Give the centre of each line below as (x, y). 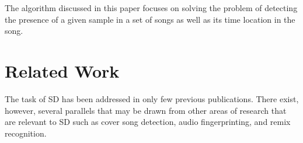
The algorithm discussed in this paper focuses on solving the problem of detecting (151, 8)
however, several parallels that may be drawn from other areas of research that (146, 110)
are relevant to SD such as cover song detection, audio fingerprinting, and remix (148, 122)
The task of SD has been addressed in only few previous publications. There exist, (152, 98)
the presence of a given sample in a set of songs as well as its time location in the (150, 19)
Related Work (62, 70)
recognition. (26, 133)
